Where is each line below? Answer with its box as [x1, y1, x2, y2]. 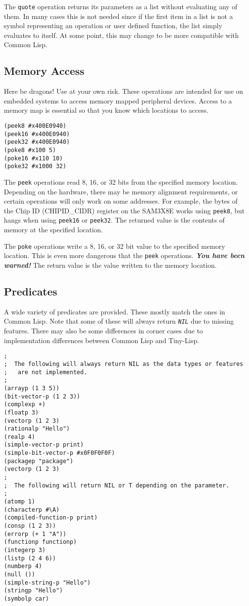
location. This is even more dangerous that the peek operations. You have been [4, 250, 245, 260]
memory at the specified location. [4, 225, 103, 235]
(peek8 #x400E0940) [4, 122, 66, 130]
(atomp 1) [4, 498, 35, 505]
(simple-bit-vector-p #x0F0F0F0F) [4, 450, 115, 457]
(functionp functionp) [4, 538, 77, 546]
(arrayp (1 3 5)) [4, 384, 60, 392]
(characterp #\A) [4, 506, 60, 513]
